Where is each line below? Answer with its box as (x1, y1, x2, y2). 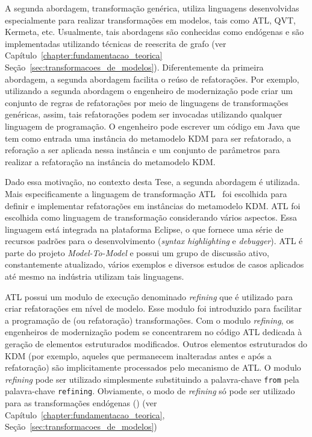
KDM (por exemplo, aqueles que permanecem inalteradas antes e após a (5, 349, 272, 362)
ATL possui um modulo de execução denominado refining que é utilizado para (5, 290, 293, 303)
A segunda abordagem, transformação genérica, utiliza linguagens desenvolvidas (5, 2, 299, 14)
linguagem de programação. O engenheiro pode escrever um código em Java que (5, 119, 300, 132)
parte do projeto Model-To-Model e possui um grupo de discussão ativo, (5, 246, 269, 259)
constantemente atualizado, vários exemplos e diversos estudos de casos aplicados (5, 258, 304, 271)
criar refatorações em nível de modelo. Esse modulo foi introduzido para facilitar (5, 302, 302, 315)
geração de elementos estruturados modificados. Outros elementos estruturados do (5, 338, 308, 350)
